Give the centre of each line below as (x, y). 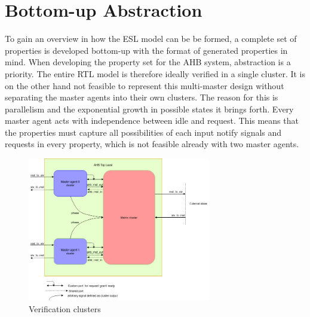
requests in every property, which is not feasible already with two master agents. (152, 144)
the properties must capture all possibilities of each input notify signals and (143, 132)
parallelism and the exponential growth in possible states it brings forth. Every (149, 109)
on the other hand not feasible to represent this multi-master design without (145, 85)
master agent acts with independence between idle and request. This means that (152, 121)
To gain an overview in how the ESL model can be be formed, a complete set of (151, 39)
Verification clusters (65, 309)
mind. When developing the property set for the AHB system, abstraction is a (148, 62)
